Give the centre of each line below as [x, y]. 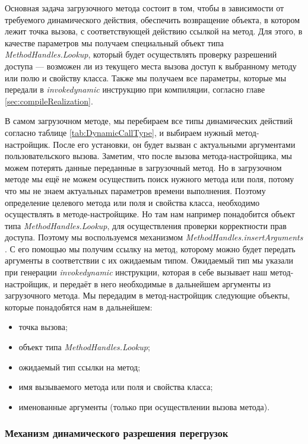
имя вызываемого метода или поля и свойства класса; [116, 387]
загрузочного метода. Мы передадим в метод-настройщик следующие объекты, [147, 295]
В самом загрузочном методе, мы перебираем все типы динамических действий [149, 121]
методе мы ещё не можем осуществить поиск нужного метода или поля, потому [150, 179]
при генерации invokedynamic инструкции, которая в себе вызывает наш [136, 272]
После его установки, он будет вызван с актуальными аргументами [174, 144]
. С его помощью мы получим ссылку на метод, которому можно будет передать [150, 248]
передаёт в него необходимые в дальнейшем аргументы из [166, 283]
